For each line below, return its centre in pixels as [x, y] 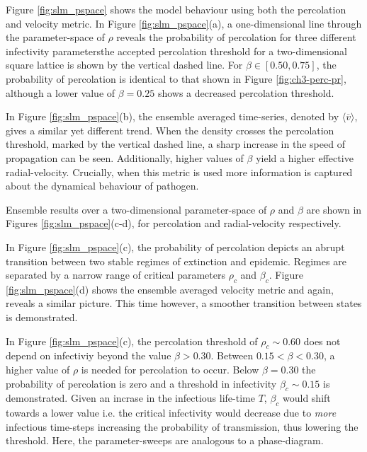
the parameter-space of [55, 37]
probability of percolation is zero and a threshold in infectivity [141, 383]
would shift [307, 398]
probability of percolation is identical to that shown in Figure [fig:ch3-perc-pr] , [176, 78]
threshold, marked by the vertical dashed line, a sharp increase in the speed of [175, 144]
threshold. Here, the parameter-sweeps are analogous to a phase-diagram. [165, 440]
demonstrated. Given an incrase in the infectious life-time [130, 398]
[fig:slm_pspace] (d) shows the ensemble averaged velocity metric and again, [170, 289]
